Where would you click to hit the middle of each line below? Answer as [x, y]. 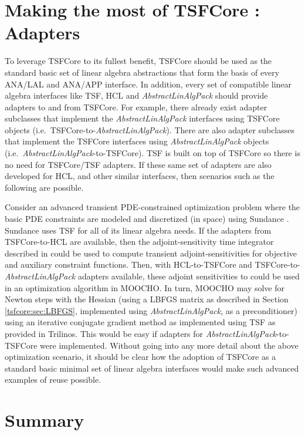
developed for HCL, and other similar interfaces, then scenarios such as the [140, 176]
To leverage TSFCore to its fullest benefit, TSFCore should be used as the [138, 61]
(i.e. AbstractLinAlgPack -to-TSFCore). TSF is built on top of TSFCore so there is [152, 153]
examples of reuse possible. [53, 380]
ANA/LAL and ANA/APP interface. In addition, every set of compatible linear [148, 84]
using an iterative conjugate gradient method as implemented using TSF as [140, 322]
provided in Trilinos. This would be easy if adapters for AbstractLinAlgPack [141, 333]
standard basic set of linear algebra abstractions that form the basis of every [142, 72]
